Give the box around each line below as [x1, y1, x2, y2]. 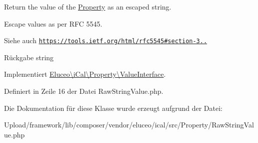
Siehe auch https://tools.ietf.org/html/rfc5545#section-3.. [4, 35, 207, 46]
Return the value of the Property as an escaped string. [4, 2, 171, 12]
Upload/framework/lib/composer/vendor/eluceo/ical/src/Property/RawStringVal [4, 119, 254, 130]
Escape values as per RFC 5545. [4, 18, 102, 29]
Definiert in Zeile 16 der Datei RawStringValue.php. [4, 86, 163, 96]
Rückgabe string [4, 52, 54, 62]
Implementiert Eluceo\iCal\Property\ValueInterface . [4, 69, 166, 79]
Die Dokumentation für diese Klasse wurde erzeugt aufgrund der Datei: [4, 102, 222, 113]
